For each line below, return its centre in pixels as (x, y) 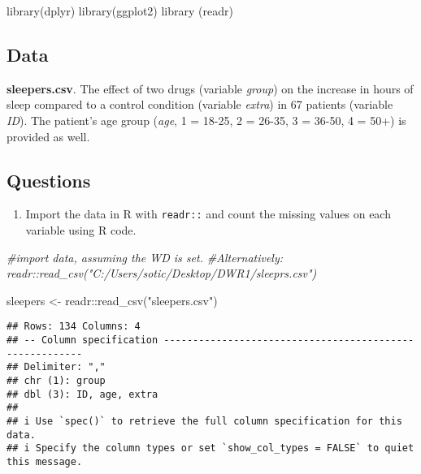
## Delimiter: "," (56, 367)
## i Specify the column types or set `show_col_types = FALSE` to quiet (210, 448)
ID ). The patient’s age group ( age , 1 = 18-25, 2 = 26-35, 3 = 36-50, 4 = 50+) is (206, 120)
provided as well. (48, 136)
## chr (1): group (56, 381)
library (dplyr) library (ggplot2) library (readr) (120, 11)
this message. (45, 461)
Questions (49, 180)
